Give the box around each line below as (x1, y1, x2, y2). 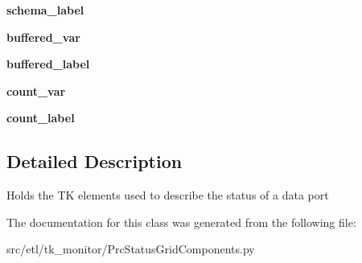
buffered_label (6, 55, 90, 72)
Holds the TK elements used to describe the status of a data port (6, 187, 329, 203)
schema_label (6, 2, 84, 18)
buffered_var (6, 28, 80, 45)
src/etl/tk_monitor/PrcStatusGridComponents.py (6, 240, 255, 257)
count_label (6, 109, 75, 126)
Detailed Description (6, 149, 183, 174)
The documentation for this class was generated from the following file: (6, 213, 356, 230)
